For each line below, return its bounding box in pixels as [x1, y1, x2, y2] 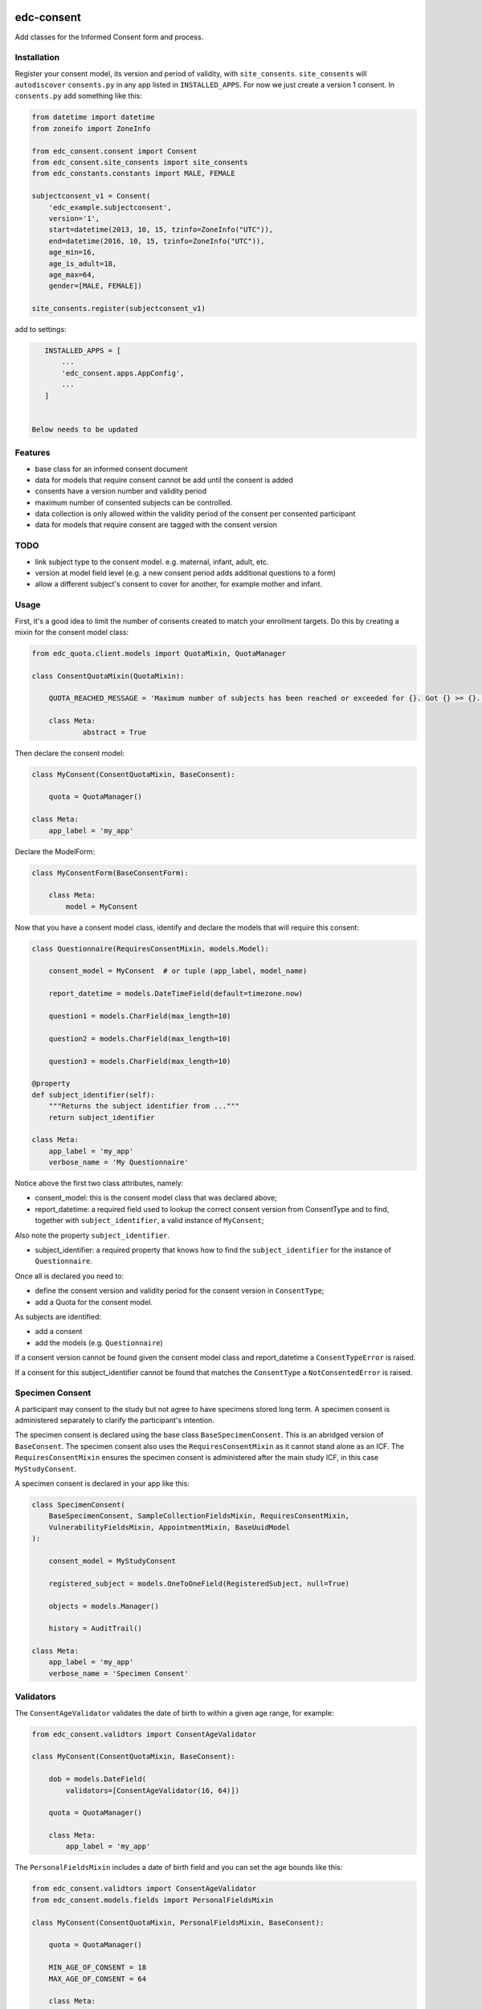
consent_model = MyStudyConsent [48, 1556, 177, 1565]
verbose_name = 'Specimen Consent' [48, 1668, 189, 1678]
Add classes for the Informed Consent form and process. [14, 32, 204, 42]
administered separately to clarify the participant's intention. [14, 1415, 214, 1426]
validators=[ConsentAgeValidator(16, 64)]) [65, 1786, 240, 1795]
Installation [14, 52, 60, 63]
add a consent [35, 1327, 83, 1336]
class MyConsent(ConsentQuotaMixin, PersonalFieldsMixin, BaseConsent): [31, 1917, 325, 1927]
